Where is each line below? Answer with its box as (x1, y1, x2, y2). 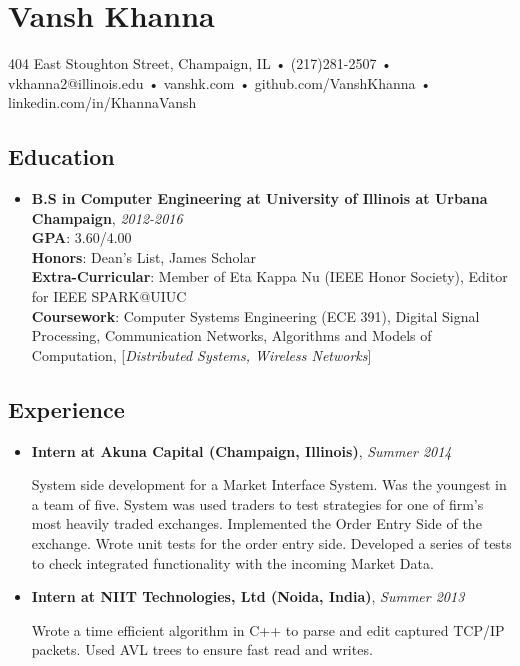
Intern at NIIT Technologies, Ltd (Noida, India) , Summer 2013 (31, 586, 465, 607)
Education (8, 141, 115, 172)
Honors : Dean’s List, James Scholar (31, 246, 256, 267)
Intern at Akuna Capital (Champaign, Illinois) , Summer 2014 (31, 440, 452, 461)
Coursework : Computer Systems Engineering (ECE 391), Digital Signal (31, 305, 480, 326)
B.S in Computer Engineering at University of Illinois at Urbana (31, 188, 488, 209)
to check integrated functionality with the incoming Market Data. (31, 552, 434, 573)
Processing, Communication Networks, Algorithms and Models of (31, 325, 432, 346)
